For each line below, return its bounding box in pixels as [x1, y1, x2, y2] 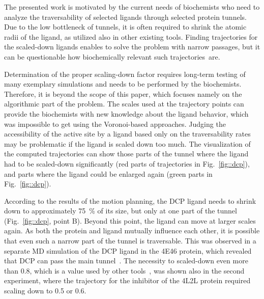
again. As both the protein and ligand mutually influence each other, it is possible [4, 225, 260, 236]
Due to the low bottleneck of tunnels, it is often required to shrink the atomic [4, 21, 247, 32]
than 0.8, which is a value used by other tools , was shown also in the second [4, 265, 245, 276]
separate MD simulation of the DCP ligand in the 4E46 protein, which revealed [4, 245, 252, 256]
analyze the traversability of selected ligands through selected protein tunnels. [4, 11, 247, 22]
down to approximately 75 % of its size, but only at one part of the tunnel [4, 205, 237, 216]
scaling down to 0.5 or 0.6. [4, 285, 86, 296]
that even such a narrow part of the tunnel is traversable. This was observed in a [4, 235, 256, 246]
